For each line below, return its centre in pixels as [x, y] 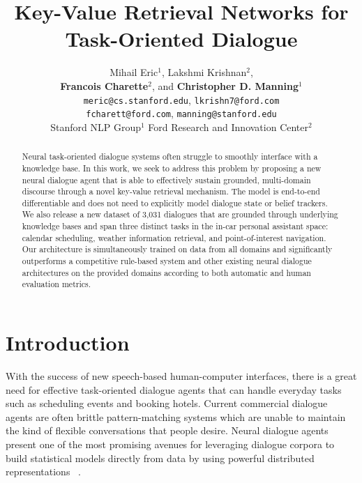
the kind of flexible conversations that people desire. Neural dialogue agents [167, 430]
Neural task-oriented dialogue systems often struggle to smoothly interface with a [170, 156]
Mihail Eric [134, 72]
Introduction [68, 343]
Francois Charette [104, 85]
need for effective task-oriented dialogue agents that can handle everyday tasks [174, 389]
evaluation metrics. [56, 284]
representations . [43, 472]
